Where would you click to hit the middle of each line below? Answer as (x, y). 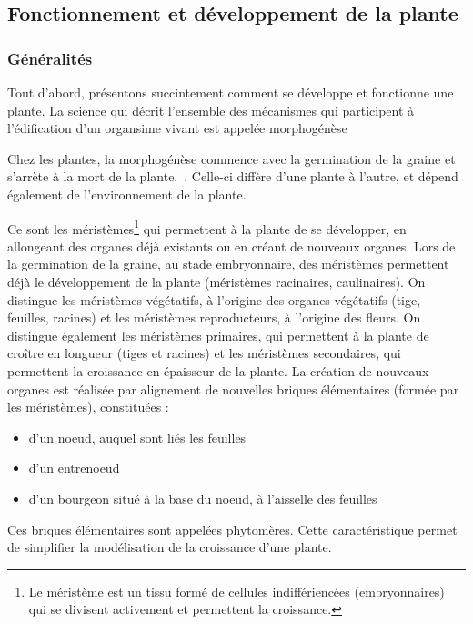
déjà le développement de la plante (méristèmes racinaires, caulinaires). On (216, 281)
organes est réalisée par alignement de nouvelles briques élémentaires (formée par (233, 389)
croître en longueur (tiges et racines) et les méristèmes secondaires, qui (204, 353)
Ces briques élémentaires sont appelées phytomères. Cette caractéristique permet (232, 529)
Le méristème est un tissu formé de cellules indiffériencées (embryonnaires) (236, 591)
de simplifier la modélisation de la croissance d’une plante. (170, 547)
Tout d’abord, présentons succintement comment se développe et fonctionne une (231, 92)
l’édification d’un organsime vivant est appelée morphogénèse (177, 128)
